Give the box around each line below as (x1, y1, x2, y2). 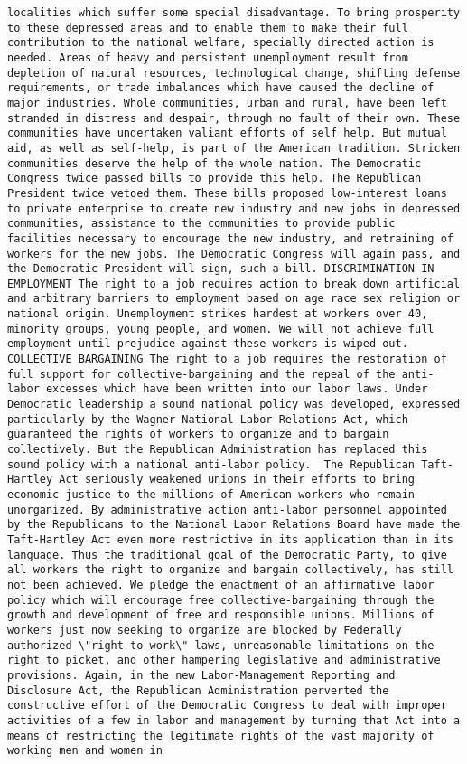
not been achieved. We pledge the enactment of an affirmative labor (7, 578, 434, 591)
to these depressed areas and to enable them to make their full (7, 21, 408, 34)
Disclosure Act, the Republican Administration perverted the (7, 684, 389, 697)
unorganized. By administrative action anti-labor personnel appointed (7, 503, 447, 516)
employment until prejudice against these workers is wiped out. (7, 337, 408, 351)
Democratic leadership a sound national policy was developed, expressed (7, 398, 461, 411)
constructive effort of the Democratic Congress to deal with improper (7, 699, 447, 712)
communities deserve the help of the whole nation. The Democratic (7, 156, 422, 170)
